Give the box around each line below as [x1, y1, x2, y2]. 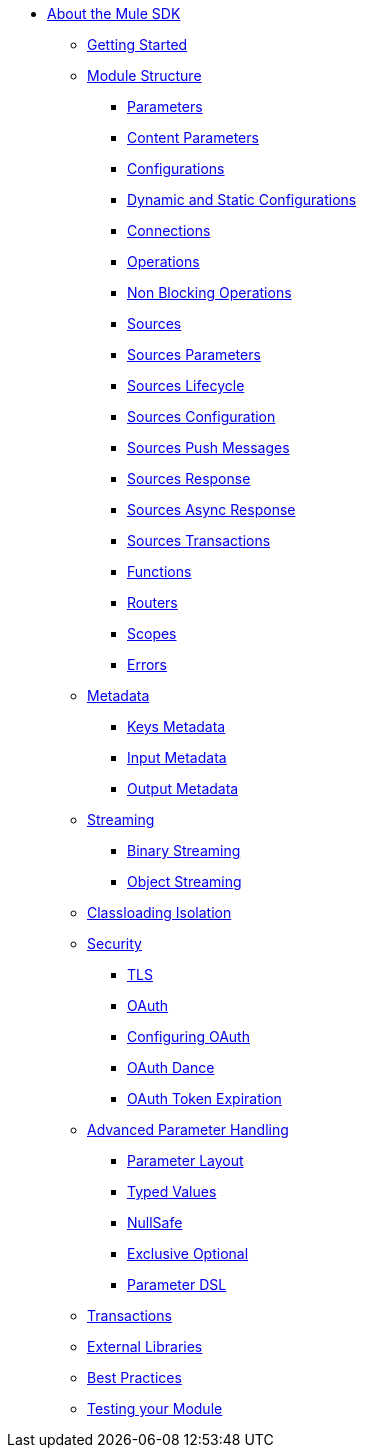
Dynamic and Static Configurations [127, 191, 357, 208]
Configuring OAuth [127, 1028, 250, 1045]
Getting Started [87, 36, 188, 53]
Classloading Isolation [87, 904, 232, 921]
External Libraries [87, 1338, 203, 1355]
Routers [127, 594, 178, 611]
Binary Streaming [127, 842, 241, 859]
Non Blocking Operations [127, 284, 292, 301]
